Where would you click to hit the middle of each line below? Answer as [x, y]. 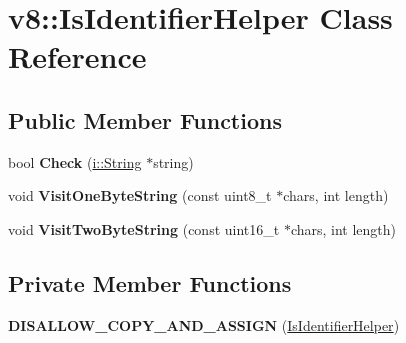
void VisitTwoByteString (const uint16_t [144, 228]
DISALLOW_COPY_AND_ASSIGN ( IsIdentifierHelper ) [204, 324]
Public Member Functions [145, 119]
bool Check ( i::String [75, 161]
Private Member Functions [150, 282]
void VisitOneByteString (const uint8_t [140, 195]
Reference [77, 56]
